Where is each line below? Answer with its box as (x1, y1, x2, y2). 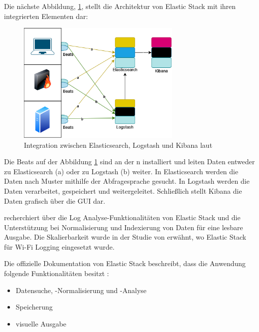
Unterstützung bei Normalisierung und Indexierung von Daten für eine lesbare (4, 222, 243, 232)
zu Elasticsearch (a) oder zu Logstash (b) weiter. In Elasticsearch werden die (4, 166, 239, 176)
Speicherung (15, 302, 53, 312)
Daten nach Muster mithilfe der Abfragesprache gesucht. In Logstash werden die (4, 176, 250, 186)
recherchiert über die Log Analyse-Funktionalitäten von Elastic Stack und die (4, 212, 241, 223)
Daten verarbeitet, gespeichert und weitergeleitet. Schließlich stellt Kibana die (4, 185, 242, 196)
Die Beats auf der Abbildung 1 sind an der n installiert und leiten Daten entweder (4, 156, 255, 167)
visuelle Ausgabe (15, 318, 67, 329)
